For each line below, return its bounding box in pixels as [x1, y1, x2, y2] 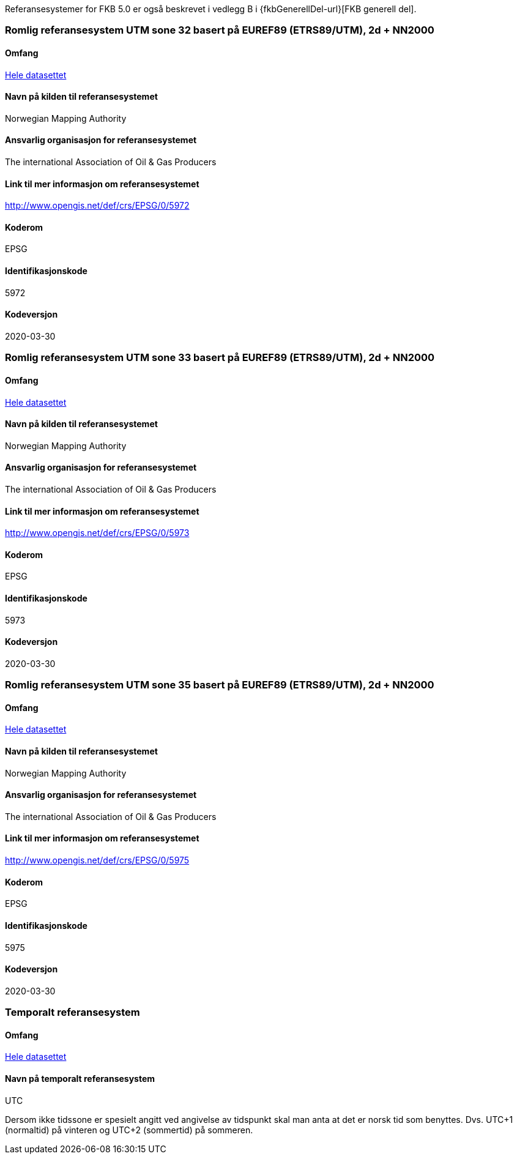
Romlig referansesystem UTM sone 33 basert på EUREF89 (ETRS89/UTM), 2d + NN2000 [5, 351, 435, 364]
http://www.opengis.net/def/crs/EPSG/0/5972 [5, 200, 190, 211]
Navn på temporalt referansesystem [5, 1073, 155, 1084]
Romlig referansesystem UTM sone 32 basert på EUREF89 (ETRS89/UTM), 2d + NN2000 [5, 24, 434, 37]
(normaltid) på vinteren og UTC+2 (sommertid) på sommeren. [5, 1124, 253, 1135]
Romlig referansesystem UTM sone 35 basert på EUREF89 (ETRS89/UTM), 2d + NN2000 [5, 679, 434, 691]
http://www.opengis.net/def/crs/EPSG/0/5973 [5, 527, 190, 539]
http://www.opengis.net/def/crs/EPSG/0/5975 [5, 855, 190, 866]
